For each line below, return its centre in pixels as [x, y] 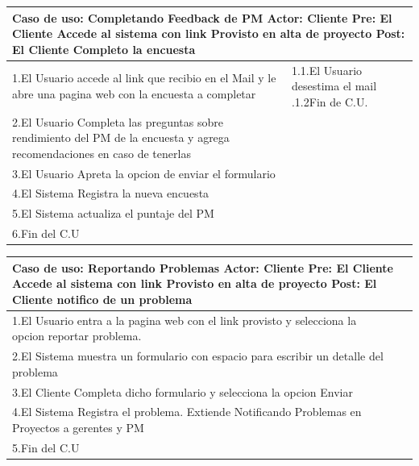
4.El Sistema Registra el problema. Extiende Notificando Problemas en [187, 412]
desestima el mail [334, 86]
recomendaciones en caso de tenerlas [102, 153]
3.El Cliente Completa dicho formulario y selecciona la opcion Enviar [183, 391]
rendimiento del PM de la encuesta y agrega [121, 137]
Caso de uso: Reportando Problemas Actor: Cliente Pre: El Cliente [203, 267]
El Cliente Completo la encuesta [104, 49]
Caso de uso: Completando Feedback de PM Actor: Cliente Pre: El [202, 17]
